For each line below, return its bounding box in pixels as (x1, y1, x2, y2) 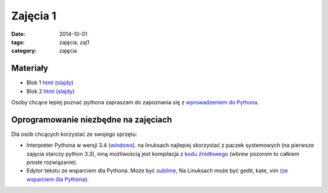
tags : (11, 38, 25, 46)
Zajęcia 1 (11, 9, 57, 22)
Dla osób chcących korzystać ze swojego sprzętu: (11, 130, 138, 138)
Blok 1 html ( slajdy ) (26, 79, 74, 86)
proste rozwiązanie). (26, 158, 78, 166)
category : (11, 47, 37, 55)
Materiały (11, 63, 49, 73)
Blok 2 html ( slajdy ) (26, 87, 75, 95)
